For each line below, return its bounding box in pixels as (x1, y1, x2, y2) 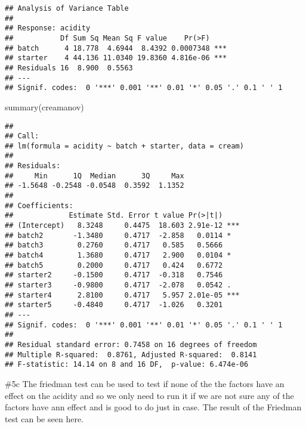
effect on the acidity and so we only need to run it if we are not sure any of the (5, 389, 294, 401)
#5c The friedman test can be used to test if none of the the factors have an (5, 377, 285, 389)
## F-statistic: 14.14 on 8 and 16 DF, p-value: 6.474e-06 (5, 360, 249, 369)
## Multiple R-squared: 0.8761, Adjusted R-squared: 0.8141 (5, 350, 257, 359)
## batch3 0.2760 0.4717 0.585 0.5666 (5, 241, 223, 250)
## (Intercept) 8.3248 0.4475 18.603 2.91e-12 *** (5, 221, 240, 230)
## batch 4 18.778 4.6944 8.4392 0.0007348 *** (5, 44, 227, 52)
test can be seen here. (5, 412, 84, 425)
